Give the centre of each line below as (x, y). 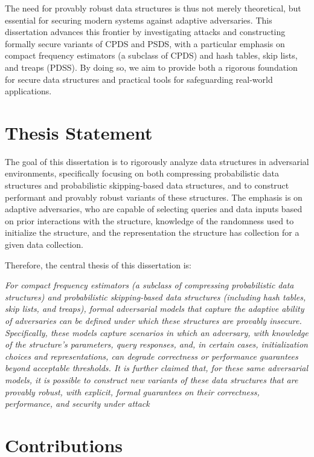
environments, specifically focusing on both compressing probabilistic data (142, 173)
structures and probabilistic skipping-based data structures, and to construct (147, 185)
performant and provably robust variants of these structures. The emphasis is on (154, 197)
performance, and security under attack (77, 404)
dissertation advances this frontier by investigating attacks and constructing (145, 32)
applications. (28, 91)
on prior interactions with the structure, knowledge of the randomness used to (149, 220)
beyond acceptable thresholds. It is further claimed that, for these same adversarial (157, 368)
